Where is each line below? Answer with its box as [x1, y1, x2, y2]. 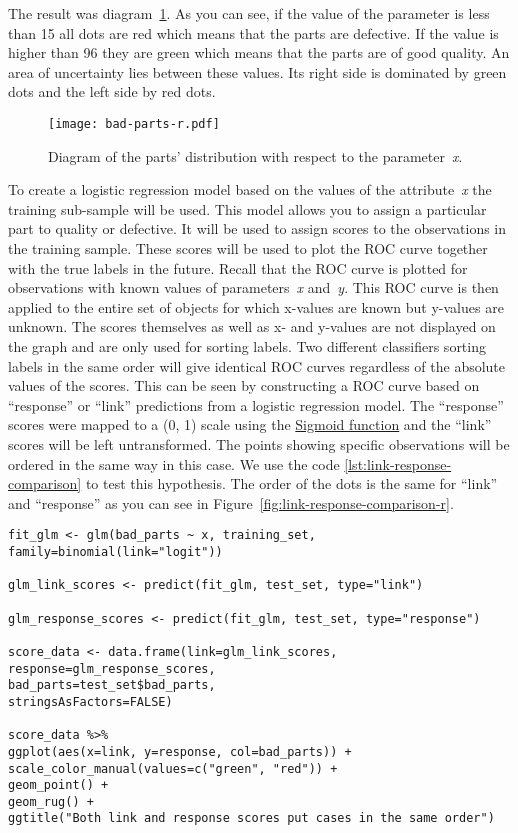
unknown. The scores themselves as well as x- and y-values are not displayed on [8, 316, 496, 337]
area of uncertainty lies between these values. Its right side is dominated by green [8, 61, 507, 82]
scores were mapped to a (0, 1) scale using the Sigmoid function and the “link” [8, 414, 492, 435]
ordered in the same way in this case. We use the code [8, 453, 340, 474]
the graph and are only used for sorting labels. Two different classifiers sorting [8, 335, 486, 356]
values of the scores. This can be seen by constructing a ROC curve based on [8, 375, 480, 396]
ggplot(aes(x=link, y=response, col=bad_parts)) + [8, 744, 352, 759]
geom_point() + [8, 778, 109, 793]
